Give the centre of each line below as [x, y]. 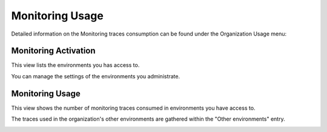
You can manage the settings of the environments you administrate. [96, 76]
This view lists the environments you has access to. [75, 65]
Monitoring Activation [54, 51]
